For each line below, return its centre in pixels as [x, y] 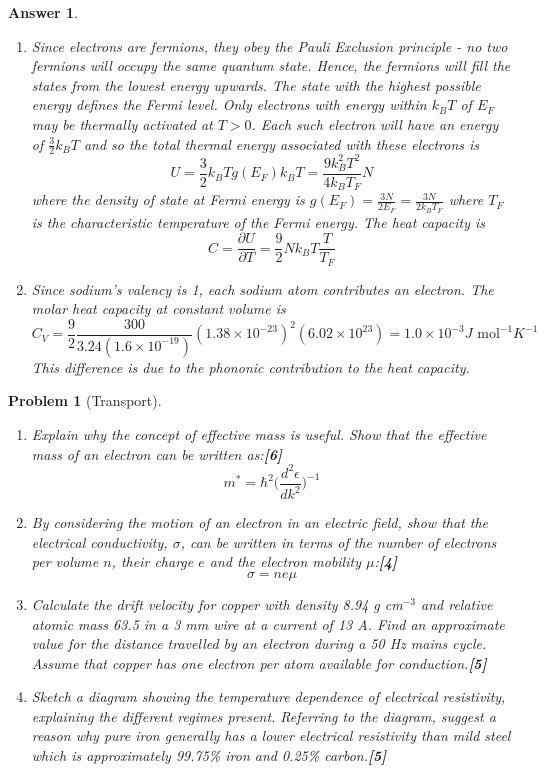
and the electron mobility [285, 561]
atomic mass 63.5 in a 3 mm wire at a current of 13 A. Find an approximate [268, 623]
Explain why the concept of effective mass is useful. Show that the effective [259, 434]
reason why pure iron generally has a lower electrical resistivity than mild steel [271, 735]
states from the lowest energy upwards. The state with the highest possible [256, 84]
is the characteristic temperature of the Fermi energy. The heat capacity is [258, 221]
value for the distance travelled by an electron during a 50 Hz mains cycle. [259, 643]
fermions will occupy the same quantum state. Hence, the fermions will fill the [271, 65]
